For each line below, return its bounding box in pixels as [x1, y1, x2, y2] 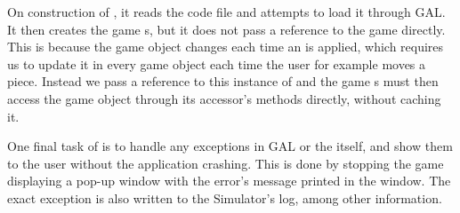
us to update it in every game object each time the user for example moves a [7, 54, 426, 73]
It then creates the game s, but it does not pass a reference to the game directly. [7, 20, 446, 38]
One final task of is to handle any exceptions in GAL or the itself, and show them [7, 137, 453, 155]
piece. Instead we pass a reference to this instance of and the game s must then [7, 72, 439, 91]
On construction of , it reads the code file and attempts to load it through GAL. [7, 3, 446, 20]
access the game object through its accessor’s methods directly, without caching [7, 89, 441, 107]
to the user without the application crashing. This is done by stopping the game [7, 154, 444, 172]
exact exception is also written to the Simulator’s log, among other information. [7, 188, 442, 207]
